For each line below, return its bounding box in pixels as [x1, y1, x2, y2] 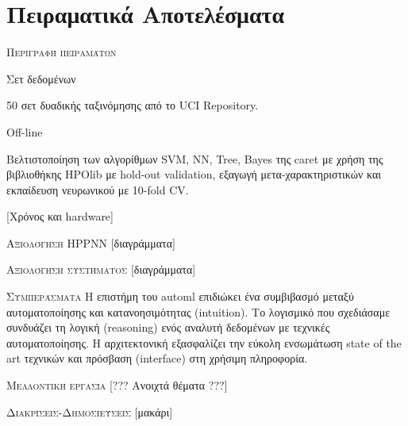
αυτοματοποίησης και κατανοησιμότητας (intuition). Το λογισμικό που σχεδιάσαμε [6, 303, 391, 320]
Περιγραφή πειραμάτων [6, 44, 117, 60]
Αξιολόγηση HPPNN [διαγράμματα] [6, 234, 175, 251]
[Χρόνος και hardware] [6, 208, 114, 225]
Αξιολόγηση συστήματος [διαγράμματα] [6, 261, 196, 278]
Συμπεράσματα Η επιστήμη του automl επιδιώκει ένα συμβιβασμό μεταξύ [6, 288, 354, 305]
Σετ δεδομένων [6, 70, 76, 86]
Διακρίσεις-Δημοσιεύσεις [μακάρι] [6, 403, 173, 420]
